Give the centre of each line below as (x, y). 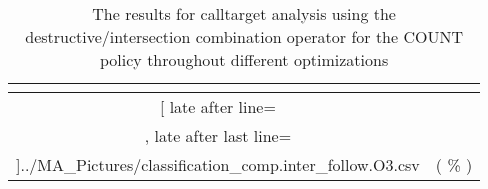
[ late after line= (217, 106)
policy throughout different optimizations (244, 59)
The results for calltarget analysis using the (244, 13)
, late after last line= (218, 135)
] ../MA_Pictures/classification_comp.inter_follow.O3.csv (218, 164)
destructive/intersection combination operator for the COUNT (244, 36)
